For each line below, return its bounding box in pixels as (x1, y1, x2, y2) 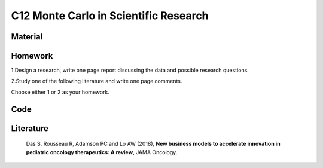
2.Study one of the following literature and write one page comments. (11, 78, 182, 85)
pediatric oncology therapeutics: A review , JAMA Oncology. (26, 148, 178, 155)
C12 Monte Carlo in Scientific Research (11, 9, 209, 22)
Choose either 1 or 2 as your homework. (11, 88, 110, 96)
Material (11, 32, 43, 42)
